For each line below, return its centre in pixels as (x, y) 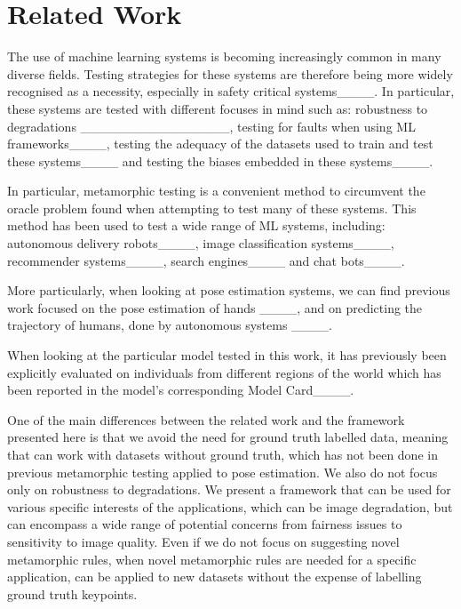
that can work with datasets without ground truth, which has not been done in (223, 454)
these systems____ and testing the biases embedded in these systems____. (220, 160)
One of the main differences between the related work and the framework (206, 419)
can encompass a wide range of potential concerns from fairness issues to (205, 524)
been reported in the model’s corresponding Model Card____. (181, 390)
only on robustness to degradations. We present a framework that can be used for (229, 489)
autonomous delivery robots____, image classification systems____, (201, 243)
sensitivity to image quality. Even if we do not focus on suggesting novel (203, 541)
